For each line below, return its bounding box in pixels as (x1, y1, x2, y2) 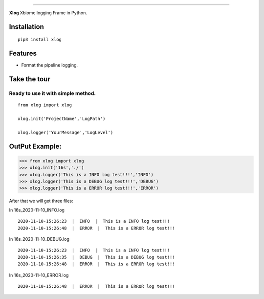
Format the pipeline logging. (21, 62, 78, 68)
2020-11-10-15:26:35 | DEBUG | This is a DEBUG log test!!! (18, 254, 176, 260)
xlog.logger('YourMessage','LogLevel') (18, 130, 113, 135)
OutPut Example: (9, 142, 62, 150)
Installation (9, 23, 44, 31)
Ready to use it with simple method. (9, 90, 96, 97)
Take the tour (9, 75, 51, 83)
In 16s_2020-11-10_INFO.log (9, 207, 65, 213)
